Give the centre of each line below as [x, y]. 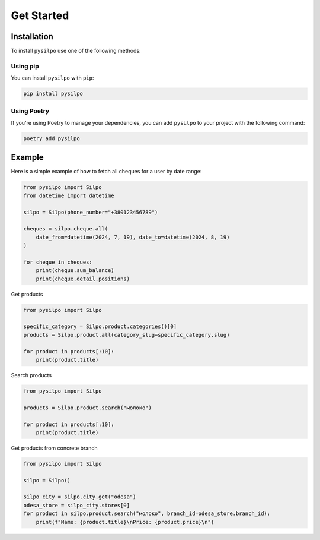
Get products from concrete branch [54, 448]
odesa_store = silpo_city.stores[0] [77, 505]
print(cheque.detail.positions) [83, 279]
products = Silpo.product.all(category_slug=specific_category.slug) [127, 335]
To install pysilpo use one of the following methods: [76, 51]
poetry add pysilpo [52, 138]
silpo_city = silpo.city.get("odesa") [80, 497]
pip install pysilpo [53, 94]
